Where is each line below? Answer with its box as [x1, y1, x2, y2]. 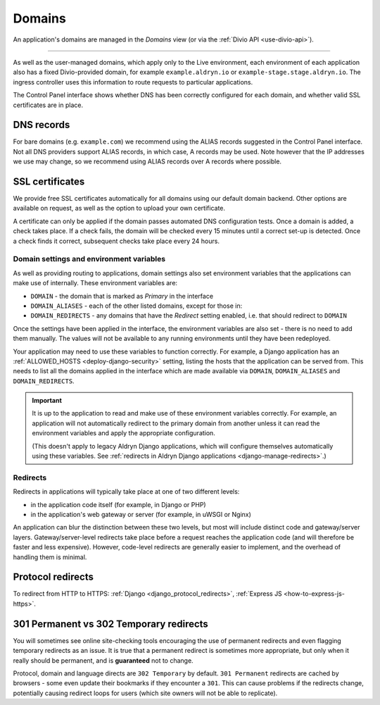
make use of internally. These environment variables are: [13, 279, 178, 287]
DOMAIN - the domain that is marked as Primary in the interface [30, 292, 214, 300]
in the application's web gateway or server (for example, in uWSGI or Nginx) [30, 510, 251, 518]
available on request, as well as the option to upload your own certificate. [13, 204, 225, 213]
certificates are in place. [13, 101, 84, 109]
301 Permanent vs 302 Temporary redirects [13, 618, 209, 630]
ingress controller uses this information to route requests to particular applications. [13, 77, 253, 86]
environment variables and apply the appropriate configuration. [32, 429, 216, 437]
